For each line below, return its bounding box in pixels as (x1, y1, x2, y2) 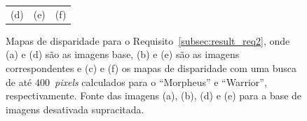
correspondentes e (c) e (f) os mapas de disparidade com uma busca (6, 61, 297, 76)
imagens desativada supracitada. (6, 101, 144, 116)
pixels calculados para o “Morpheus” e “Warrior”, (55, 74, 267, 89)
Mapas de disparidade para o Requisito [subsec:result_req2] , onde (6, 33, 290, 48)
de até (6, 74, 32, 89)
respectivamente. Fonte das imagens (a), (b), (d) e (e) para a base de (6, 88, 302, 103)
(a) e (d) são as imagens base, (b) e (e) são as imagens (6, 47, 240, 62)
